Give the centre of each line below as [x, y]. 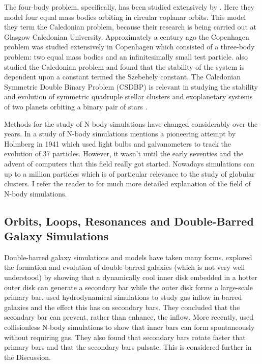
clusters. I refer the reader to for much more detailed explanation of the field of [127, 184]
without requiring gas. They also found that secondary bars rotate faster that [125, 337]
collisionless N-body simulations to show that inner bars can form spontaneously [129, 327]
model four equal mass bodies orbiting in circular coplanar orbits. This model [125, 17]
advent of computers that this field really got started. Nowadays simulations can [129, 163]
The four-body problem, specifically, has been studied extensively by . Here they [129, 7]
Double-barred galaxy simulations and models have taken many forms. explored [128, 257]
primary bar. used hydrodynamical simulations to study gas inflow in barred [123, 297]
